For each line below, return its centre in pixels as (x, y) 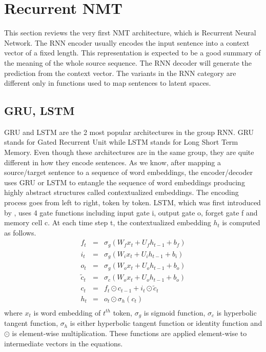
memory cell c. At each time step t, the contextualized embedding (108, 222)
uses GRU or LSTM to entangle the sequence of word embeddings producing (125, 182)
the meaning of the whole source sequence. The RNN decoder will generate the (128, 62)
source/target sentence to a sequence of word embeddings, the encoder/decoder (128, 172)
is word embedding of (67, 312)
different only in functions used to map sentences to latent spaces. (108, 83)
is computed (241, 222)
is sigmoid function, (175, 312)
